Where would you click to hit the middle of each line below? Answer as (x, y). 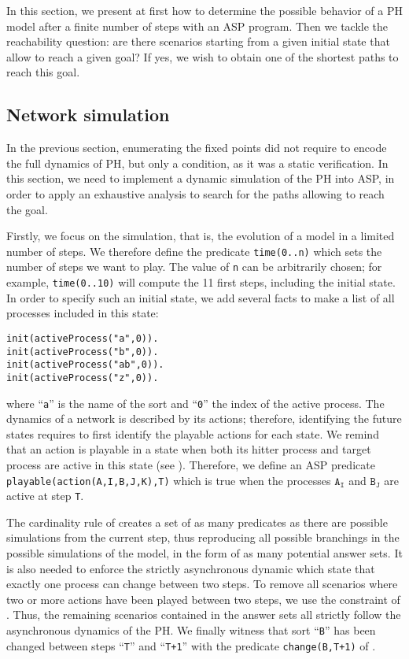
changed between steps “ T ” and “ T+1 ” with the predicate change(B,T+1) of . (191, 645)
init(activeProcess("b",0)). (83, 352)
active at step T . (45, 496)
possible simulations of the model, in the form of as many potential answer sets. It (204, 553)
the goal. (27, 209)
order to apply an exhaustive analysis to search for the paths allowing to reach (195, 193)
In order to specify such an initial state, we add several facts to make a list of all (201, 297)
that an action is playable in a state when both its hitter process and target (189, 449)
